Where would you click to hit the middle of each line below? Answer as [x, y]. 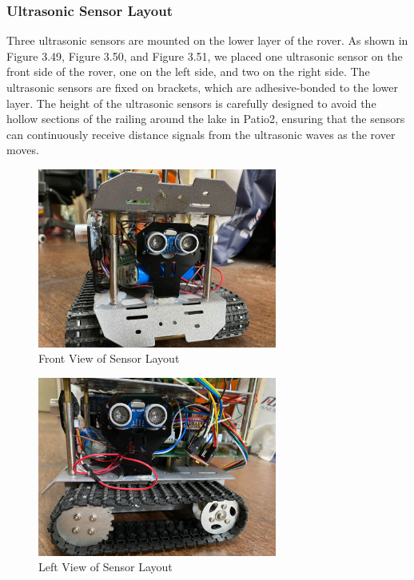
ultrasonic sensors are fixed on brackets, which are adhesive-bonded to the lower [202, 87]
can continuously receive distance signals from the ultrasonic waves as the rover [201, 134]
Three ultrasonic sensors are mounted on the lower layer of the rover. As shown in [207, 40]
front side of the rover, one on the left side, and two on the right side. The [188, 72]
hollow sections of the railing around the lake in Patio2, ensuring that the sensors [206, 119]
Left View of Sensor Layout [105, 567]
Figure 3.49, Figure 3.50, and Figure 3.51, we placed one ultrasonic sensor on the [205, 56]
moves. [23, 150]
